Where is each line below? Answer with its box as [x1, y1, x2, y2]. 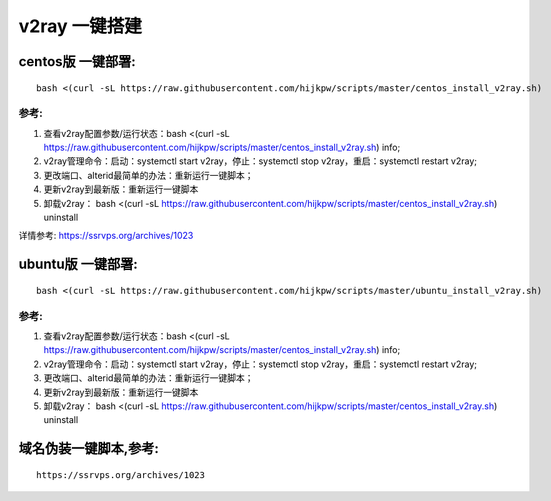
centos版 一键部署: [18, 53, 137, 70]
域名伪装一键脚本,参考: [18, 440, 160, 457]
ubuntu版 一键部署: [18, 256, 139, 273]
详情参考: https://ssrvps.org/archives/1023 [18, 230, 194, 242]
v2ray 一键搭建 [18, 15, 142, 37]
